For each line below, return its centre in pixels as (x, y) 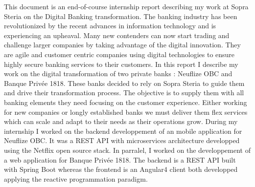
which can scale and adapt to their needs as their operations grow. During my (121, 121)
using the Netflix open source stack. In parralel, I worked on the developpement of (127, 150)
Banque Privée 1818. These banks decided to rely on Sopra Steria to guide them (124, 83)
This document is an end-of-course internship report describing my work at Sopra (126, 6)
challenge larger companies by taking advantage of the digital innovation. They (122, 45)
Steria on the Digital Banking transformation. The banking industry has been (121, 16)
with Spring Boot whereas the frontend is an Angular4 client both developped (121, 169)
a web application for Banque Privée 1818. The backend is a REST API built (120, 159)
